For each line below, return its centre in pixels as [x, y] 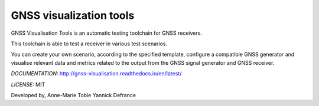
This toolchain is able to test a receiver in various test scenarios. [89, 44]
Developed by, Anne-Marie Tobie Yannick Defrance [73, 95]
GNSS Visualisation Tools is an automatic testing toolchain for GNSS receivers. [106, 33]
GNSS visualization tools [73, 15]
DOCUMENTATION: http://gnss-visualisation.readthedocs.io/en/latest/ [96, 74]
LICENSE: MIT [28, 84]
